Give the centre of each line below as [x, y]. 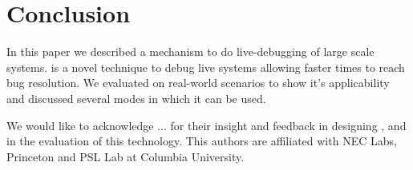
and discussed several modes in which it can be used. [136, 98]
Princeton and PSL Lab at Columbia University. [126, 156]
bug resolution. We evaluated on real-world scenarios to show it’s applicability [198, 83]
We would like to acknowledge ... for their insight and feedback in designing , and [206, 125]
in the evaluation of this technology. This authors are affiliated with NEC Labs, [202, 141]
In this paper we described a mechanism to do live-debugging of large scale [190, 51]
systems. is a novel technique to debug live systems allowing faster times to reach [206, 67]
